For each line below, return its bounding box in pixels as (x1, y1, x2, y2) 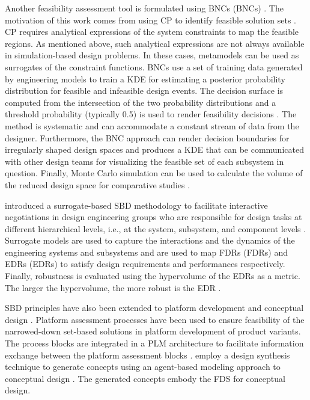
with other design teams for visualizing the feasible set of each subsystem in (5, 155, 284, 167)
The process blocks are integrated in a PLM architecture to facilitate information (5, 337, 304, 349)
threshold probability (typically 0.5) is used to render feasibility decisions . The (5, 108, 297, 120)
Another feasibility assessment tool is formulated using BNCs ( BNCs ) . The (5, 2, 284, 14)
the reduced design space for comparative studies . (5, 178, 190, 191)
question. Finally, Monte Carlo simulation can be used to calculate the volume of (5, 167, 303, 179)
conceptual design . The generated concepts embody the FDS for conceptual (5, 372, 285, 384)
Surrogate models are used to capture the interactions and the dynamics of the (5, 234, 295, 247)
